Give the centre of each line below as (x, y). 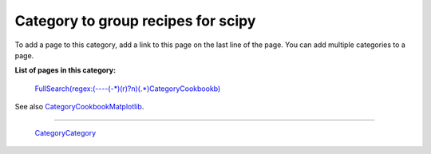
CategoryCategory (65, 132)
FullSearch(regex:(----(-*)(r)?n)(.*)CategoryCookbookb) (128, 89)
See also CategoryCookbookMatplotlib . (79, 107)
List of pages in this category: (65, 70)
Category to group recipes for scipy (135, 21)
